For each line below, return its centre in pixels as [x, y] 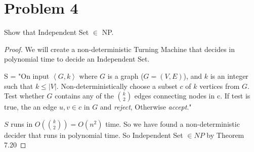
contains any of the [84, 96]
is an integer [229, 75]
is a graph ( [125, 75]
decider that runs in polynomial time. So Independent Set [94, 135]
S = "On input [27, 75]
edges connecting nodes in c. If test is [192, 96]
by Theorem [225, 135]
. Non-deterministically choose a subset [117, 86]
